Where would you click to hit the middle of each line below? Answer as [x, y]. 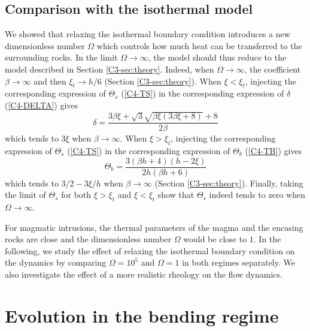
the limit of [25, 195]
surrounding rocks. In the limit [61, 57]
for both [76, 195]
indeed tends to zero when [257, 195]
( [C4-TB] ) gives [273, 150]
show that [176, 195]
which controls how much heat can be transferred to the [199, 45]
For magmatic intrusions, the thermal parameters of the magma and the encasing [154, 227]
